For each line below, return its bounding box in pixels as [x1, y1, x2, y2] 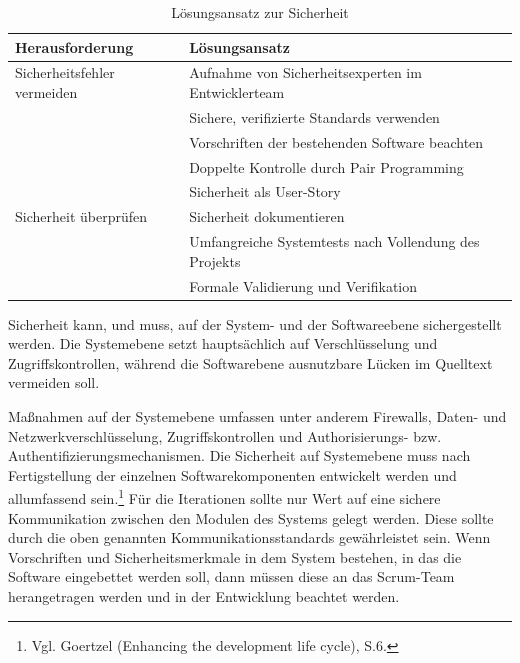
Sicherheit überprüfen [15, 206, 147, 227]
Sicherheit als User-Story [189, 181, 341, 202]
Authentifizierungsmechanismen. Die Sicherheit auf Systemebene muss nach [8, 445, 471, 466]
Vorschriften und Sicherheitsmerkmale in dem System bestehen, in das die [8, 546, 462, 567]
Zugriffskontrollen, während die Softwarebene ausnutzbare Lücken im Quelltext [8, 352, 493, 373]
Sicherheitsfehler [15, 62, 115, 83]
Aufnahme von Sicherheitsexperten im [189, 62, 422, 83]
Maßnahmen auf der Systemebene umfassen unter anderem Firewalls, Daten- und [8, 406, 507, 426]
